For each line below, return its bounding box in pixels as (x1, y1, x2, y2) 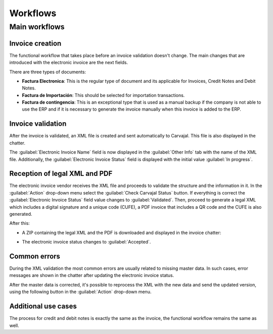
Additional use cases (9, 302, 77, 311)
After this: (9, 220, 30, 226)
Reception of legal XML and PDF (9, 169, 113, 178)
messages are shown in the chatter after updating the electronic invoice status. (9, 272, 174, 278)
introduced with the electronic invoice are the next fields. (9, 60, 128, 66)
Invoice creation (9, 39, 62, 47)
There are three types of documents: (9, 69, 86, 75)
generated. (9, 211, 32, 217)
